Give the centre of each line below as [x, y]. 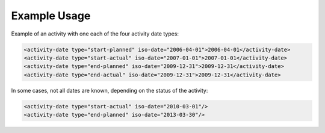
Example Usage [51, 16]
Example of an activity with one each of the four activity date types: [95, 34]
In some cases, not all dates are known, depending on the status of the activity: [110, 90]
